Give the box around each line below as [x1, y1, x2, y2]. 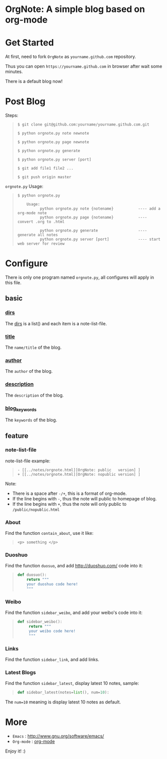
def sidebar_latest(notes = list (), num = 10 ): [17, 690, 110, 695]
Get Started [5, 37, 54, 49]
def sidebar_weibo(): [17, 619, 62, 624]
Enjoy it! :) [5, 748, 26, 754]
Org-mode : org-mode [12, 738, 55, 744]
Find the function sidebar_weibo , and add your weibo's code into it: [5, 609, 143, 616]
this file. [5, 280, 21, 286]
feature [5, 431, 29, 440]
